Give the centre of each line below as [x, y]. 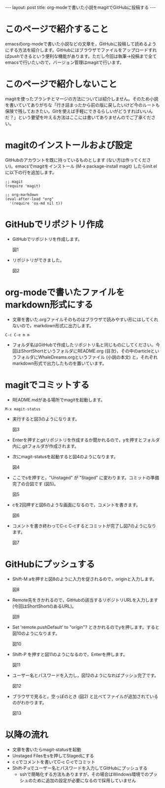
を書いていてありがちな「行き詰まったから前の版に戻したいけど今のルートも [82, 105]
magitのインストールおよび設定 [69, 146]
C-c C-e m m [17, 335]
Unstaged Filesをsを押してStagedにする [53, 755]
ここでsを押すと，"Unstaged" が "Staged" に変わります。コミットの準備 [85, 478]
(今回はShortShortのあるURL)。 [44, 606]
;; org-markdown [22, 195]
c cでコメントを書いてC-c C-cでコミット [54, 762]
